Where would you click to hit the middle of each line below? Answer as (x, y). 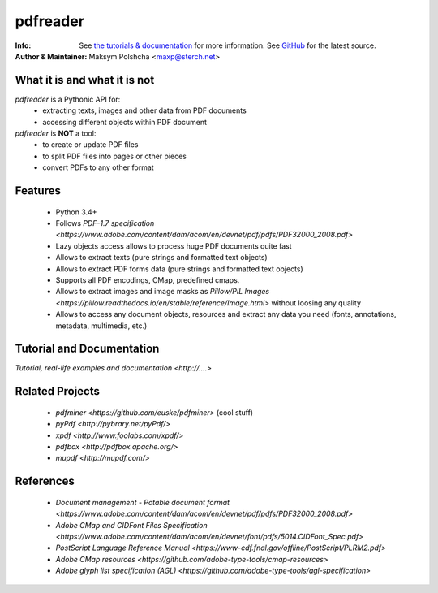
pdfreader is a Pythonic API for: (68, 99)
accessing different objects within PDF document (125, 122)
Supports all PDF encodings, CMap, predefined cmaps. (148, 279)
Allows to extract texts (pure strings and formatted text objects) (161, 258)
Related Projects (58, 391)
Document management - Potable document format (143, 502)
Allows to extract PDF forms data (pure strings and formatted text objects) (179, 269)
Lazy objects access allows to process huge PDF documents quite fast (174, 246)
